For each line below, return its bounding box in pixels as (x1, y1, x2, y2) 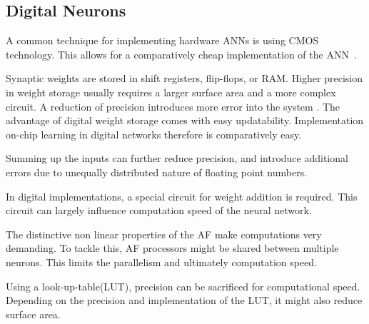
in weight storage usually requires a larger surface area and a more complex (6, 84, 336, 99)
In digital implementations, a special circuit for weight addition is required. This (6, 188, 358, 203)
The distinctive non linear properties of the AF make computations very (6, 226, 322, 241)
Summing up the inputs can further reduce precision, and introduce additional (6, 151, 348, 166)
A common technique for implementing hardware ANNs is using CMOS (6, 33, 319, 48)
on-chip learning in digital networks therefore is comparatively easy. (6, 126, 302, 141)
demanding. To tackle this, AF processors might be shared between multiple (6, 241, 339, 255)
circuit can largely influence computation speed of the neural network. (6, 203, 312, 218)
